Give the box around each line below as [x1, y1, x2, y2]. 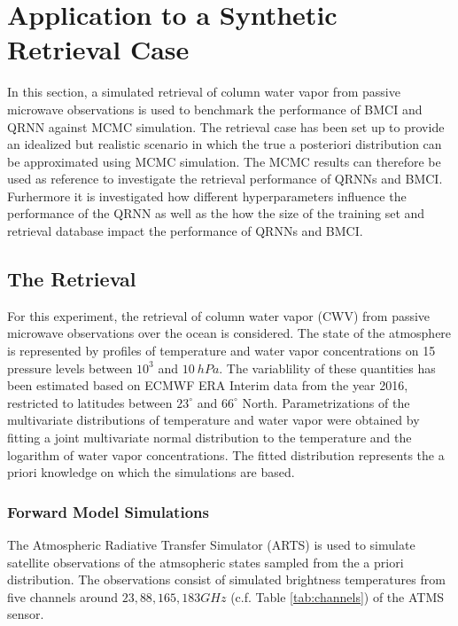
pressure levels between [7, 358, 133, 377]
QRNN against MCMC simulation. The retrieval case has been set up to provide [7, 117, 445, 136]
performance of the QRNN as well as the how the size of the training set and [7, 204, 425, 223]
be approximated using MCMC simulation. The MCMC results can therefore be [7, 152, 441, 170]
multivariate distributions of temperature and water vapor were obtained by [7, 411, 420, 429]
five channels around [7, 587, 118, 606]
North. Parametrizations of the [242, 393, 410, 411]
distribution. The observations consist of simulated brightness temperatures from [7, 570, 446, 589]
